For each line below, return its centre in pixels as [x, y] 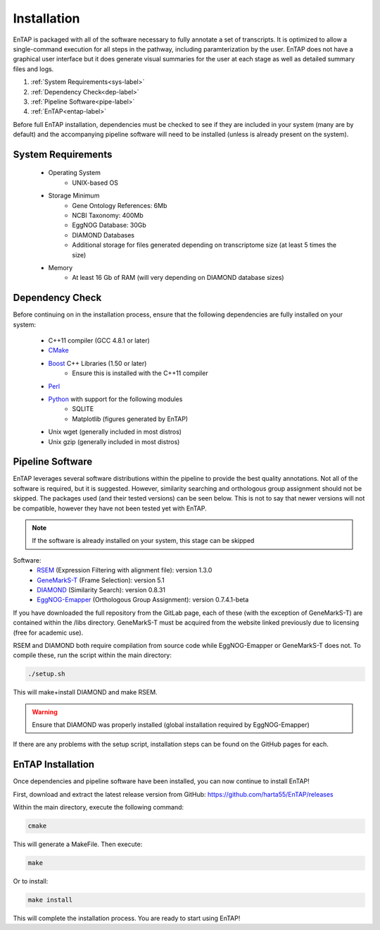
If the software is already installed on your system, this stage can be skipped [143, 541]
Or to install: [31, 881]
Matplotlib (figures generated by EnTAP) [130, 419]
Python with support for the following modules [115, 399]
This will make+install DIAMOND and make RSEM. [85, 692]
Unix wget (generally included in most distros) [115, 432]
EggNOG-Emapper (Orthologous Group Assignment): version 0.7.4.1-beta [143, 600]
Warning [45, 711]
